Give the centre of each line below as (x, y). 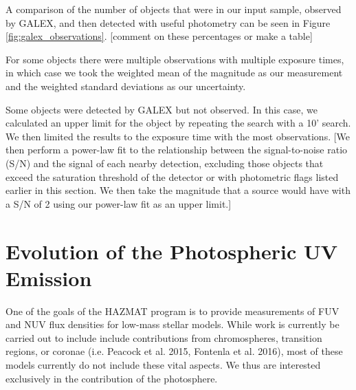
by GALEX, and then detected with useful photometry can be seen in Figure (168, 22)
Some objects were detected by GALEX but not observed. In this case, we (162, 109)
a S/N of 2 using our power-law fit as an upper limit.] (119, 203)
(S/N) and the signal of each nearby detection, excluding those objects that (165, 163)
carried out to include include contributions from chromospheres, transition (164, 337)
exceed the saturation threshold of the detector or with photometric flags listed (172, 176)
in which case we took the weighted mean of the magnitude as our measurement (174, 73)
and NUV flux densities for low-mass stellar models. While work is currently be (173, 324)
